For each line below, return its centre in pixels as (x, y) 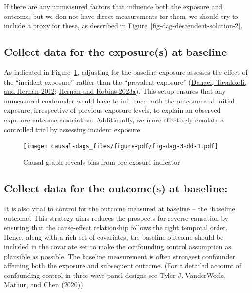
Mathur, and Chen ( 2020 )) (43, 284)
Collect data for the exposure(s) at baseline (115, 52)
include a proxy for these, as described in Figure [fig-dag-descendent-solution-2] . (123, 26)
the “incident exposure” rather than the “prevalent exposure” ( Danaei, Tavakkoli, (125, 81)
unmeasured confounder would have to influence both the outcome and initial (119, 100)
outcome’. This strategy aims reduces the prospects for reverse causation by (116, 218)
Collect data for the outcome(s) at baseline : (116, 188)
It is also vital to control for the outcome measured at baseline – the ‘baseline (119, 208)
